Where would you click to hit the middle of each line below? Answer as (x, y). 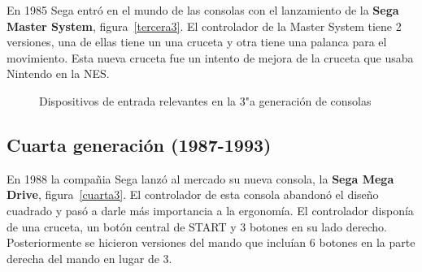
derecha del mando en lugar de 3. (89, 258)
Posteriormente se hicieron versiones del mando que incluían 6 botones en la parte (211, 242)
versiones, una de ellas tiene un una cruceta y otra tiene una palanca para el (197, 42)
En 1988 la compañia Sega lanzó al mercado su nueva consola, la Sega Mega (200, 178)
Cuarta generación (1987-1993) (139, 144)
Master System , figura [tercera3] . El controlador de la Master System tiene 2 (204, 26)
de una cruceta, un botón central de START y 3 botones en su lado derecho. (197, 226)
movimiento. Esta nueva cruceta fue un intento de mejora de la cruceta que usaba (210, 57)
